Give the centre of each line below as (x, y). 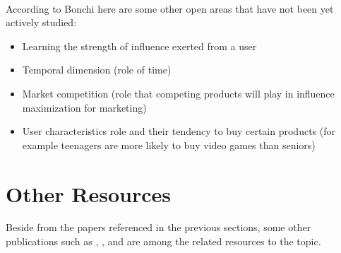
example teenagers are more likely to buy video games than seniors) (169, 145)
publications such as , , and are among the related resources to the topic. (163, 241)
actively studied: (41, 22)
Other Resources (89, 193)
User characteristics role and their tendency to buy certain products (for (179, 131)
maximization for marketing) (84, 107)
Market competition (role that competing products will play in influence (178, 93)
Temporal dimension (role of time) (97, 70)
